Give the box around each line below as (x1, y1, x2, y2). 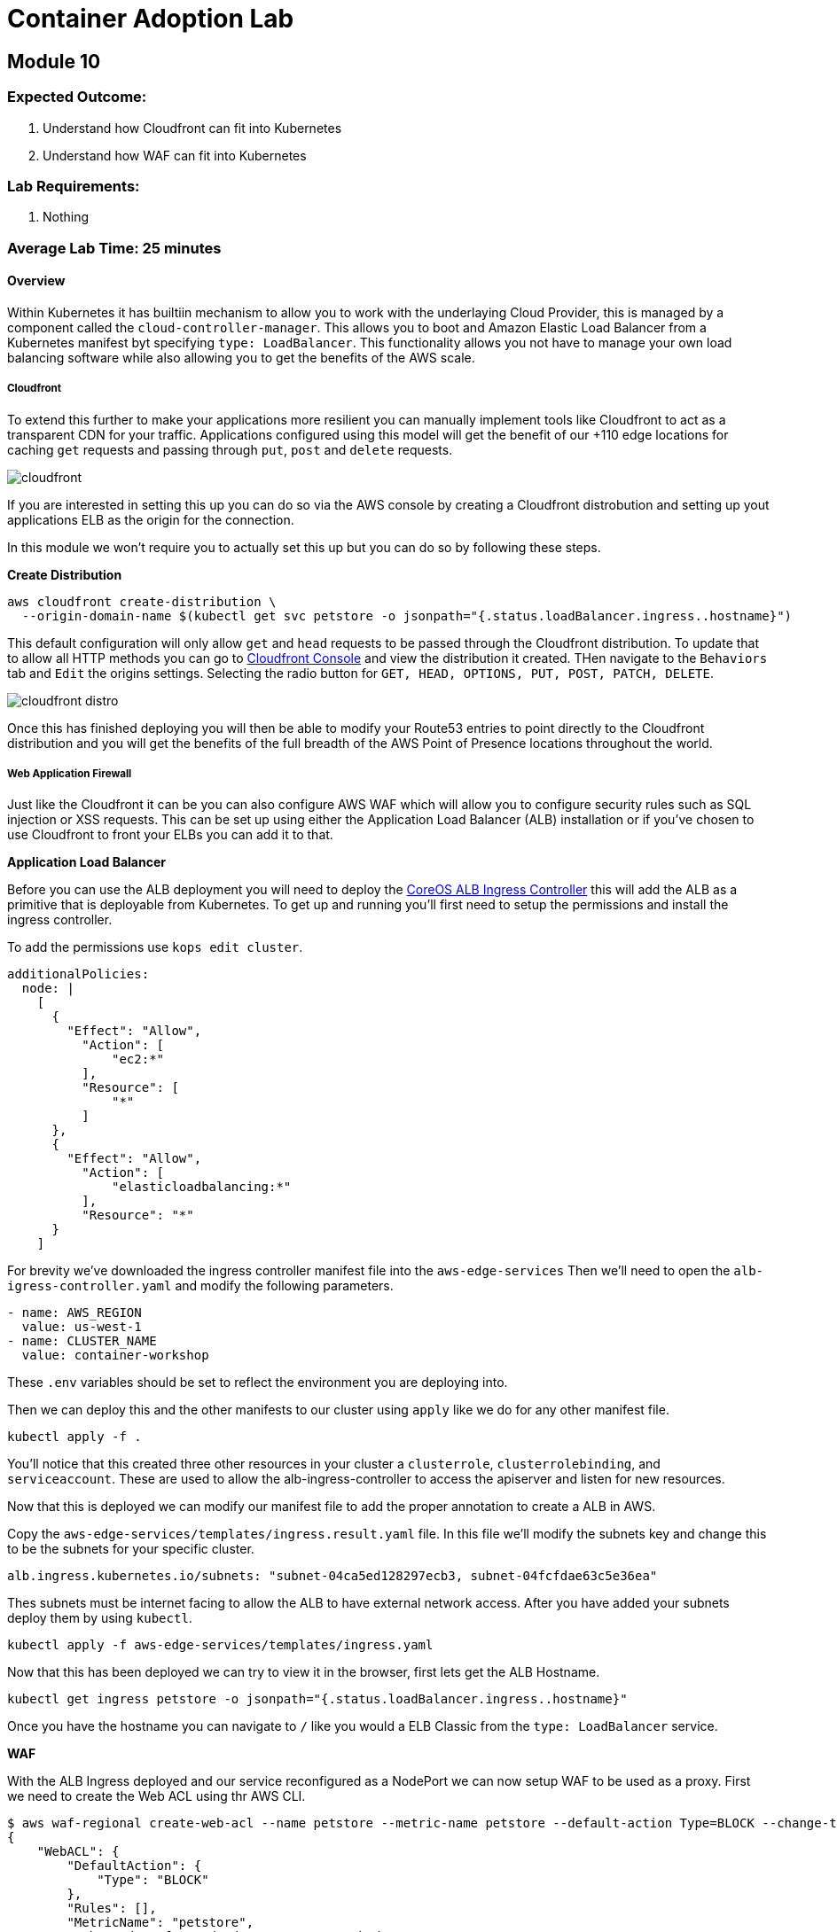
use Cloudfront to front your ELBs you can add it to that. (7, 827, 333, 843)
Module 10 (7, 50, 101, 73)
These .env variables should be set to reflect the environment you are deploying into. (7, 1375, 508, 1391)
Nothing (43, 209, 90, 225)
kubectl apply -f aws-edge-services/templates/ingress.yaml (7, 1638, 434, 1653)
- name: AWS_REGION (7, 1305, 142, 1320)
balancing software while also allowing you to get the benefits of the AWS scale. (7, 349, 475, 365)
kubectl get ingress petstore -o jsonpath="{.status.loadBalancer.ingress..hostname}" (7, 1692, 628, 1707)
